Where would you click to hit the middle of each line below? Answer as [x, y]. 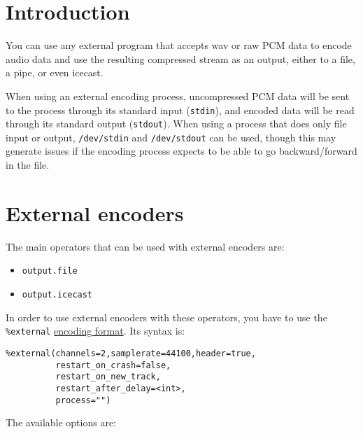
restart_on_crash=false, [113, 365]
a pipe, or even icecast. [55, 72]
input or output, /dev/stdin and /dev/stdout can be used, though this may [171, 137]
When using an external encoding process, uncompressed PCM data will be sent [178, 96]
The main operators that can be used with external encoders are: [145, 246]
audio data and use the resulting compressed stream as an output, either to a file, [180, 58]
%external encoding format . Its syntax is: [95, 331]
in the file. [28, 165]
